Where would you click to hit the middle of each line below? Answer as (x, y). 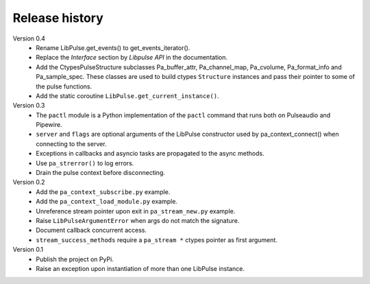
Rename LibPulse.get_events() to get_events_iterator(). (113, 47)
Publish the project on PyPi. (75, 259)
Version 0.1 (28, 250)
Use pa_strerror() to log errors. (85, 163)
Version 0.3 (29, 106)
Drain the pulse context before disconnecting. (101, 173)
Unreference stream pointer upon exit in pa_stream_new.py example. (136, 211)
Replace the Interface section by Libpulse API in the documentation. (132, 58)
